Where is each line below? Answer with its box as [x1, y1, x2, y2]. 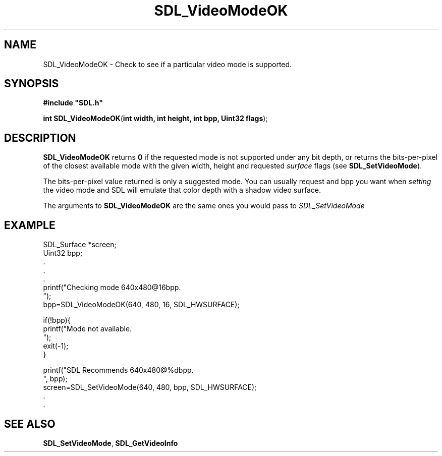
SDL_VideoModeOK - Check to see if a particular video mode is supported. [43, 60, 292, 69]
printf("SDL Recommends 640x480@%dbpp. [43, 366, 194, 375]
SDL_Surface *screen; [43, 240, 117, 249]
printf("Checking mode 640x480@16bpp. [43, 283, 181, 292]
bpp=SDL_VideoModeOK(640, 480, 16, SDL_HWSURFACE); [43, 300, 240, 309]
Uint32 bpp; [43, 249, 83, 258]
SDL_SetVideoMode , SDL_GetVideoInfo [43, 438, 178, 447]
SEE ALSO [4, 417, 56, 430]
